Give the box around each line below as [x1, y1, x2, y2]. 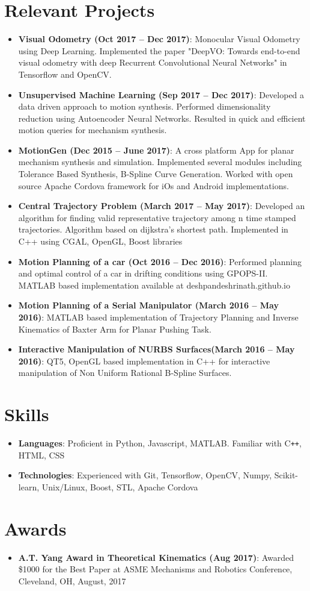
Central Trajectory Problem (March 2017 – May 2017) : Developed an [18, 199, 305, 212]
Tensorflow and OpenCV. [18, 67, 112, 80]
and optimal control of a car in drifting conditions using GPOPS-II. [18, 267, 268, 280]
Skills [4, 402, 49, 427]
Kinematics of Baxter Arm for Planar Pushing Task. [18, 322, 211, 335]
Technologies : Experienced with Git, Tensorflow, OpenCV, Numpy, [18, 469, 272, 481]
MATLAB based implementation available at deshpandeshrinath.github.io [18, 278, 291, 291]
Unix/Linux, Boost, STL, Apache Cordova [41, 480, 198, 493]
